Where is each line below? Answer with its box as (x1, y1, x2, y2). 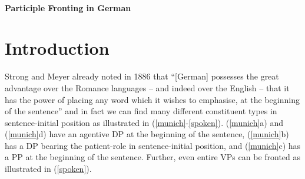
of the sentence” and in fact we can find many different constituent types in (5, 105, 277, 117)
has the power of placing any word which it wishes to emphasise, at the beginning (5, 93, 300, 105)
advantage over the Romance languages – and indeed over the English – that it (5, 81, 290, 94)
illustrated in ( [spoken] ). (5, 163, 92, 175)
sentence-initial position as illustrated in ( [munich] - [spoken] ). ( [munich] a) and (5, 116, 284, 128)
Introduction (5, 36, 110, 60)
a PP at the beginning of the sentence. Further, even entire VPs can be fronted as (5, 151, 301, 163)
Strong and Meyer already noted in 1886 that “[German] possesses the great (5, 70, 279, 82)
